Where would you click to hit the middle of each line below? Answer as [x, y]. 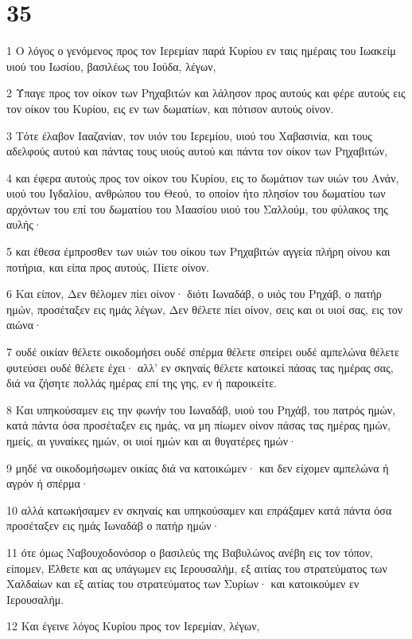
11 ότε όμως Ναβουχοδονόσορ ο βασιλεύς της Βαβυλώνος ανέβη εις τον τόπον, [190, 552]
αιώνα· [24, 325]
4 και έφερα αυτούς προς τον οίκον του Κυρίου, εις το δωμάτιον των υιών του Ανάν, [203, 177]
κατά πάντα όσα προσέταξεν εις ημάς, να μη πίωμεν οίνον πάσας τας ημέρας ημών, [198, 425]
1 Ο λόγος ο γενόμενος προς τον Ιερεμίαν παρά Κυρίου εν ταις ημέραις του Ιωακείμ [201, 51]
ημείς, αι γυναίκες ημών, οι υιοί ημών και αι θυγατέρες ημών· [152, 441]
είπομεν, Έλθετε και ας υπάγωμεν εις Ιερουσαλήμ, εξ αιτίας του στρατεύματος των [197, 568]
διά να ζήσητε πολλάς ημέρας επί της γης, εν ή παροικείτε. [142, 383]
